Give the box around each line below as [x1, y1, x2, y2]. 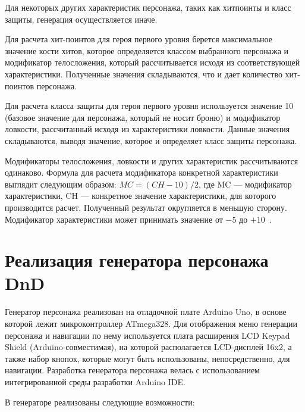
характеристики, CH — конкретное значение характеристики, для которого [5, 189, 276, 202]
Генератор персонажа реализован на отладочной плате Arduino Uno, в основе [5, 305, 287, 318]
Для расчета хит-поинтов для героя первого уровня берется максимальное [5, 33, 272, 45]
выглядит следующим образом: [5, 177, 117, 190]
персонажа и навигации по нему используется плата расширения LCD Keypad [5, 329, 290, 341]
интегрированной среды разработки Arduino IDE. [5, 375, 185, 388]
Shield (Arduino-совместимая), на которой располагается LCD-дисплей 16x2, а [5, 341, 292, 353]
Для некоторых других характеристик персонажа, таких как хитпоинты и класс [5, 1, 291, 13]
